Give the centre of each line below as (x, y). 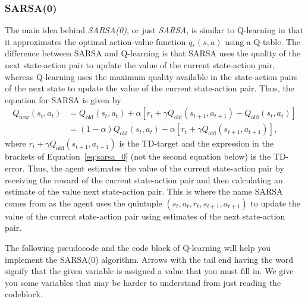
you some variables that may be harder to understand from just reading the (143, 282)
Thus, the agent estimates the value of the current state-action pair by (156, 168)
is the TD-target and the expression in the (196, 143)
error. (15, 168)
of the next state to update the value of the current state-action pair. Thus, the (150, 88)
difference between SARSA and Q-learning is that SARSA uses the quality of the (153, 53)
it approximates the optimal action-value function (95, 41)
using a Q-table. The (263, 41)
